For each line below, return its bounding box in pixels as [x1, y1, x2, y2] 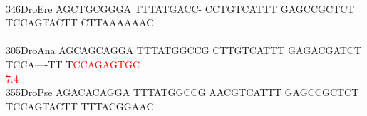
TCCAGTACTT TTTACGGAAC [6, 98, 154, 113]
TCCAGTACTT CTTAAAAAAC [6, 15, 154, 30]
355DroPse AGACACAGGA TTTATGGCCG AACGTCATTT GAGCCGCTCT [6, 85, 359, 100]
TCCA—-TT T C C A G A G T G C [6, 56, 140, 71]
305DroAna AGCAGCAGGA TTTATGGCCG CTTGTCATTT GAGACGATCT [6, 43, 362, 58]
